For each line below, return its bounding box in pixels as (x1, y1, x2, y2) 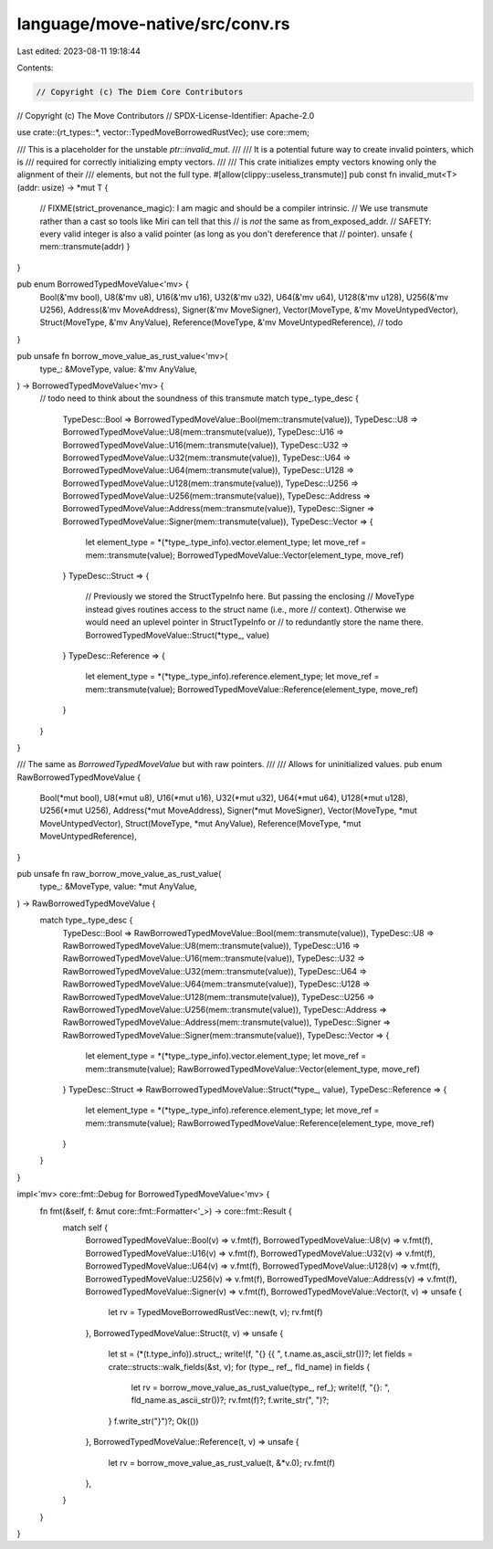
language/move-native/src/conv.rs (16, 14, 291, 34)
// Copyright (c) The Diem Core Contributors (36, 87, 244, 97)
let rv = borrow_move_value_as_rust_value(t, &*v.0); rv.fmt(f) (108, 1457, 336, 1468)
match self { (62, 1222, 109, 1233)
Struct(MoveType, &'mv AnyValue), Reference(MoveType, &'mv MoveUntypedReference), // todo (39, 317, 404, 328)
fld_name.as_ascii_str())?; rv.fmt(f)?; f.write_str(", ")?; (131, 1395, 330, 1406)
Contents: (16, 62, 54, 73)
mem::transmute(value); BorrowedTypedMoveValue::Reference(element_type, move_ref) (85, 683, 419, 694)
